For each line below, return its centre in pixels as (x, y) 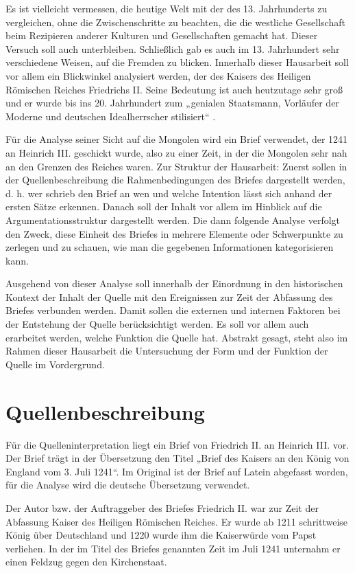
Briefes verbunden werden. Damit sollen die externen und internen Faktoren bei (173, 310)
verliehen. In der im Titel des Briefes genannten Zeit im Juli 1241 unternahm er (173, 548)
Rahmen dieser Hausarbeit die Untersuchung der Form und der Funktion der (167, 351)
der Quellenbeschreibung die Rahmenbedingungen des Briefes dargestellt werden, (175, 180)
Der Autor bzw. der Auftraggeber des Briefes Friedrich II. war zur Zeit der (162, 507)
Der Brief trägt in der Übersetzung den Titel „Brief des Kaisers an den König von (177, 458)
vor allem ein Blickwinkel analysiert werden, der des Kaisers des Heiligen (158, 75)
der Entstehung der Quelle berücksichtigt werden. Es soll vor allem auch (157, 324)
